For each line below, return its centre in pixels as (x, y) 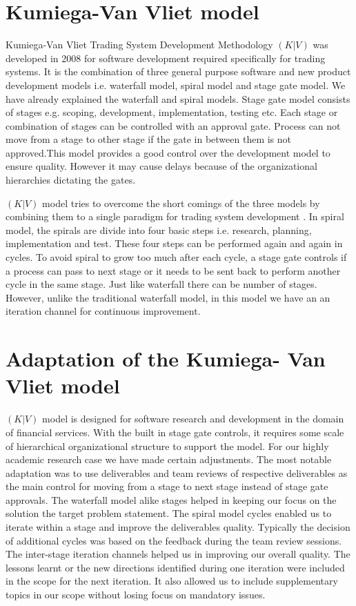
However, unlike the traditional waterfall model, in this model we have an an (168, 297)
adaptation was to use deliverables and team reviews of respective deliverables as (177, 472)
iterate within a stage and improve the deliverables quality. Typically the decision (178, 527)
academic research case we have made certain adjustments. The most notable (169, 459)
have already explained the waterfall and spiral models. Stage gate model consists (178, 98)
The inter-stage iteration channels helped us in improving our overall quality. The (178, 554)
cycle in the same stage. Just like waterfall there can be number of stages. (161, 284)
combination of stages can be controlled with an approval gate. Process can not (173, 125)
